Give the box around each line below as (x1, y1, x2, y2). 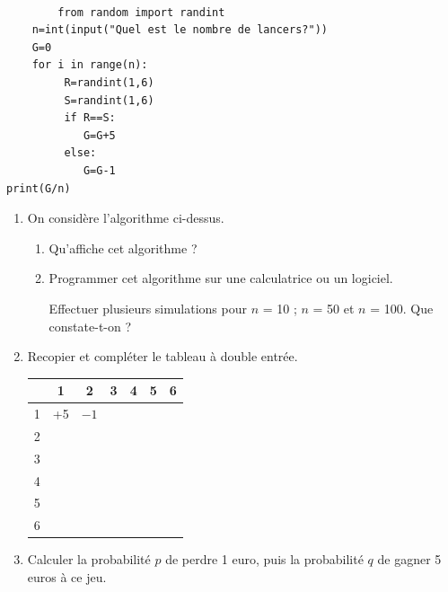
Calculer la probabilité (27, 550, 151, 569)
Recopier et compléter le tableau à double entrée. (27, 347, 298, 366)
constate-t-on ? (48, 316, 132, 335)
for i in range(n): (31, 58, 148, 72)
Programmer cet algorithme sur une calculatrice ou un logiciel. (48, 269, 393, 287)
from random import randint (57, 5, 225, 19)
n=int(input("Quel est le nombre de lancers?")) (31, 23, 328, 37)
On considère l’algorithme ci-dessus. (27, 208, 224, 227)
